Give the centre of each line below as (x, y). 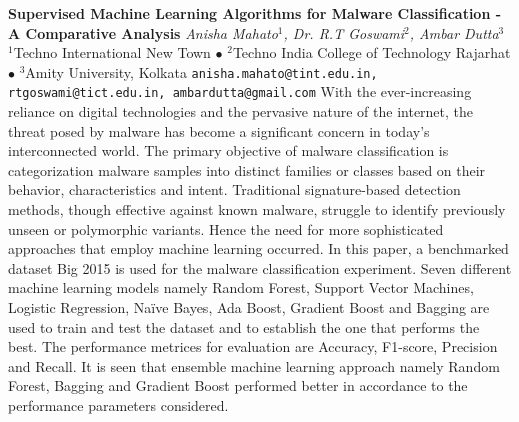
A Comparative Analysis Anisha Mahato (143, 32)
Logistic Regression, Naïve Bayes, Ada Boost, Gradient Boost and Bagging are (249, 307)
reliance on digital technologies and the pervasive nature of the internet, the (241, 111)
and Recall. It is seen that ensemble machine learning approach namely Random (254, 365)
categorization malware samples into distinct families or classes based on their (247, 169)
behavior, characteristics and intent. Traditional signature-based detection (234, 189)
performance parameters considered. (118, 405)
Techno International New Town (112, 52)
